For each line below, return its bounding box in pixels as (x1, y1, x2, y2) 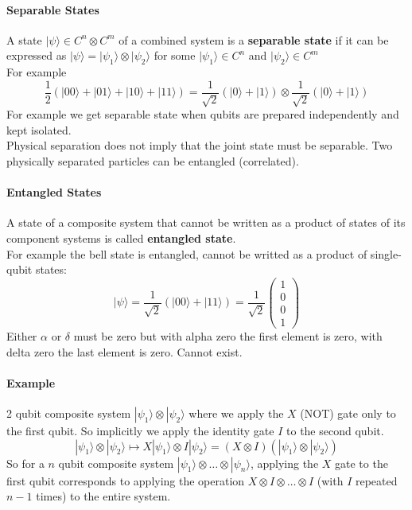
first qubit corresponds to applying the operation (6, 472, 245, 489)
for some (154, 47, 196, 64)
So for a (6, 454, 45, 471)
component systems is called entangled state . (6, 230, 236, 246)
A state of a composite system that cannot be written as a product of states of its (6, 214, 406, 231)
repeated (355, 472, 398, 489)
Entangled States (6, 184, 102, 200)
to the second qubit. (286, 422, 384, 438)
